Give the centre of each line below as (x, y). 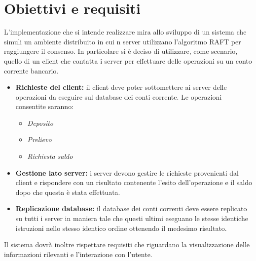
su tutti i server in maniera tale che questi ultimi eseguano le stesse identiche (132, 218)
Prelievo (39, 139)
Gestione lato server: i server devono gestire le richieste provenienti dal (127, 172)
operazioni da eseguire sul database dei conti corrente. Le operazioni (119, 96)
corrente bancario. (31, 70)
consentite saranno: (45, 106)
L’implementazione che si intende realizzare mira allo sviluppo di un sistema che (125, 32)
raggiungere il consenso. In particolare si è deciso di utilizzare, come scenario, (121, 51)
